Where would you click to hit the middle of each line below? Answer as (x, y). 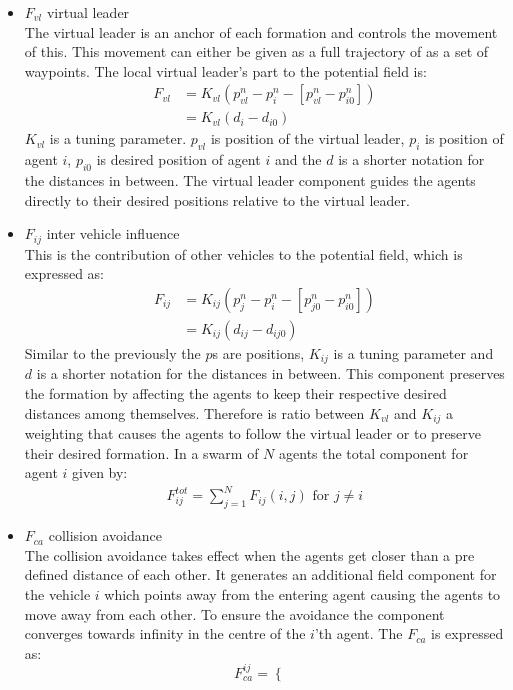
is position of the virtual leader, (307, 138)
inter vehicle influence (113, 233)
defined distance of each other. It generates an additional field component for (260, 574)
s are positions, (258, 352)
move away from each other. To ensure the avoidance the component (234, 613)
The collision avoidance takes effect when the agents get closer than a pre (249, 554)
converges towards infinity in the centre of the (165, 633)
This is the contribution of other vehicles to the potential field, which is (243, 253)
